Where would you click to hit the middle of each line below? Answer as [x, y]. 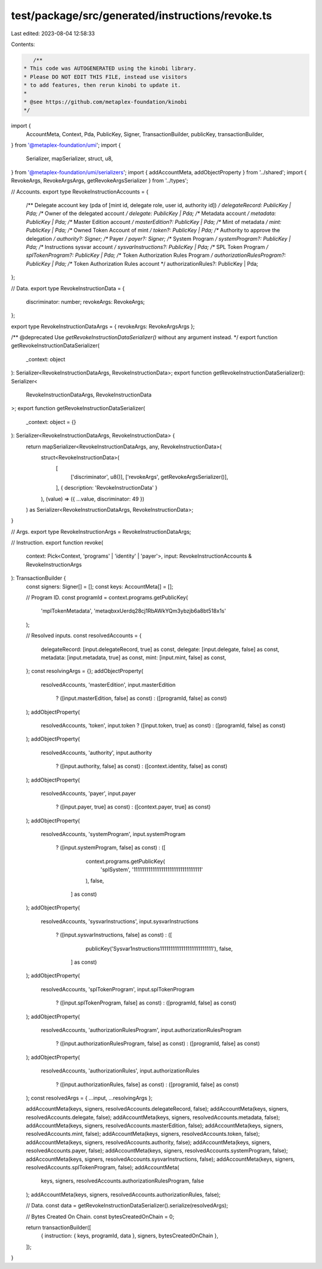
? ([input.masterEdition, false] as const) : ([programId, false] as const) [141, 698]
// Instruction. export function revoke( [57, 543]
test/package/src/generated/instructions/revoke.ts [142, 16]
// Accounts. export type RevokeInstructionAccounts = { [80, 192]
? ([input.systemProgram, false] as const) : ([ [111, 847]
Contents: [23, 44]
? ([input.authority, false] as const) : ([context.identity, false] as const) [142, 766]
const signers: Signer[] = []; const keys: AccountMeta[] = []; [100, 586]
